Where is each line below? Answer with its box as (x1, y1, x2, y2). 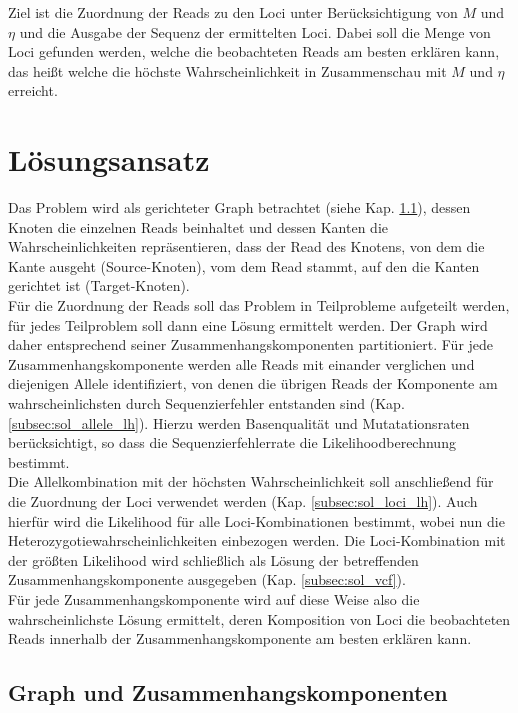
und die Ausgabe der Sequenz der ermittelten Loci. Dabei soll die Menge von (19, 21, 491, 42)
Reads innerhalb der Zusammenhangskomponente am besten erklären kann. (8, 628, 472, 649)
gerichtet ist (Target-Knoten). (8, 275, 190, 296)
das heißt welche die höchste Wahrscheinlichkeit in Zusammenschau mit (8, 60, 447, 81)
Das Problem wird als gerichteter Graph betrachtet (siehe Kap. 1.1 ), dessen (8, 197, 471, 218)
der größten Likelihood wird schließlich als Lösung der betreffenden (8, 549, 419, 570)
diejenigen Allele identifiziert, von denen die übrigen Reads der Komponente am (8, 373, 498, 394)
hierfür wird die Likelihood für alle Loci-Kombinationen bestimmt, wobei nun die (8, 510, 505, 531)
